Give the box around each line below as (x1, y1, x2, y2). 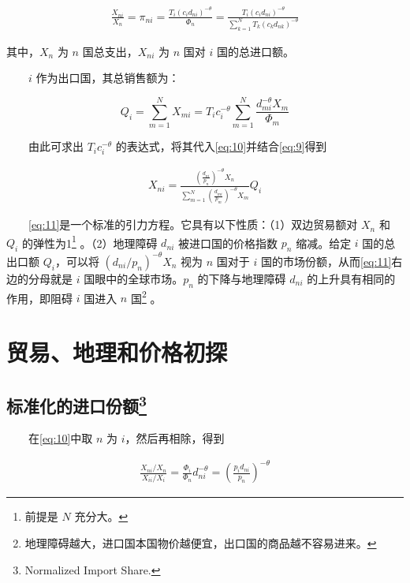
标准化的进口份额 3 (6, 390, 147, 417)
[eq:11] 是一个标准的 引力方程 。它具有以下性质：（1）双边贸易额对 (28, 216, 358, 233)
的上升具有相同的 (307, 270, 396, 286)
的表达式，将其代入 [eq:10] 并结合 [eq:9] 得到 (115, 138, 327, 155)
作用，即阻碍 (6, 290, 73, 306)
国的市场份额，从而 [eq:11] (260, 252, 392, 269)
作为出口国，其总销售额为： (35, 69, 180, 86)
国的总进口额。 (216, 43, 294, 59)
